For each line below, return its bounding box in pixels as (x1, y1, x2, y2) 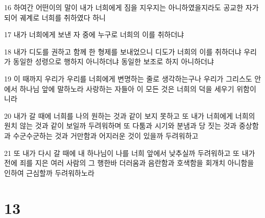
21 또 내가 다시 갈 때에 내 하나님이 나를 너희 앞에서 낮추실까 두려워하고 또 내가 (4, 147, 255, 158)
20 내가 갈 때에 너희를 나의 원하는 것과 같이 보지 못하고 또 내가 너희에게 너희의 (4, 110, 255, 121)
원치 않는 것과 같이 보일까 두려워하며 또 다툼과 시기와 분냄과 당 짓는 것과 (4, 120, 237, 131)
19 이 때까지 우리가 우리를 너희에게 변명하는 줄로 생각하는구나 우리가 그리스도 (4, 73, 252, 84)
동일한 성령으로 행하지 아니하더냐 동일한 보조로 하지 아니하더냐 (13, 56, 214, 67)
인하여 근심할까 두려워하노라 (4, 167, 94, 178)
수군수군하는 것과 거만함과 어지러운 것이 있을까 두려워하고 (13, 130, 199, 141)
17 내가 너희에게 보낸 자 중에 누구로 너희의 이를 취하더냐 (4, 29, 184, 40)
